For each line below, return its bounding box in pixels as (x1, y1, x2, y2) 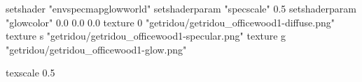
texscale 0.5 (6, 65, 55, 80)
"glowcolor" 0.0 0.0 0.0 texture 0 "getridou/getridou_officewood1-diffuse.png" (6, 15, 335, 29)
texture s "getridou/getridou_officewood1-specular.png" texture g (6, 28, 286, 43)
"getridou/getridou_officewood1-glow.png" (6, 42, 187, 56)
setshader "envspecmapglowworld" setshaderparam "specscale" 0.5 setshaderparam (6, 1, 356, 15)
